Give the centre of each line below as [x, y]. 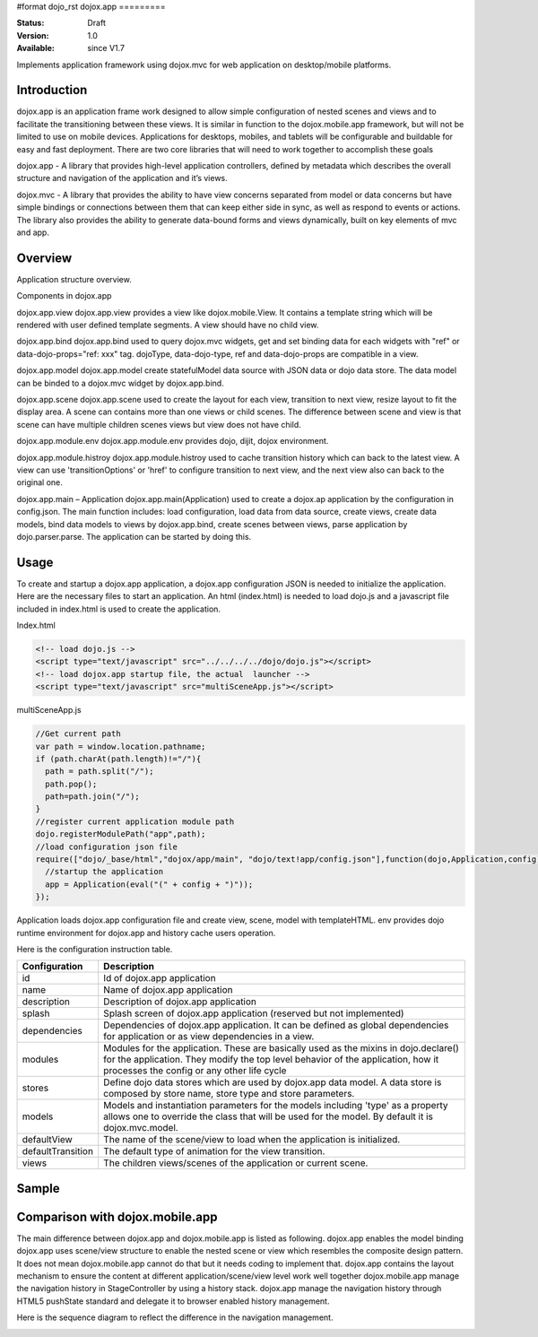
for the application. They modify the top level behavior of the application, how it [271, 1060]
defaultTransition [58, 1151]
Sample [38, 1188]
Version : [33, 35]
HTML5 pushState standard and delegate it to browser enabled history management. [173, 1301]
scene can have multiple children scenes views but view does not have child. [159, 424]
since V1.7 [106, 48]
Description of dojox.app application [180, 1002]
